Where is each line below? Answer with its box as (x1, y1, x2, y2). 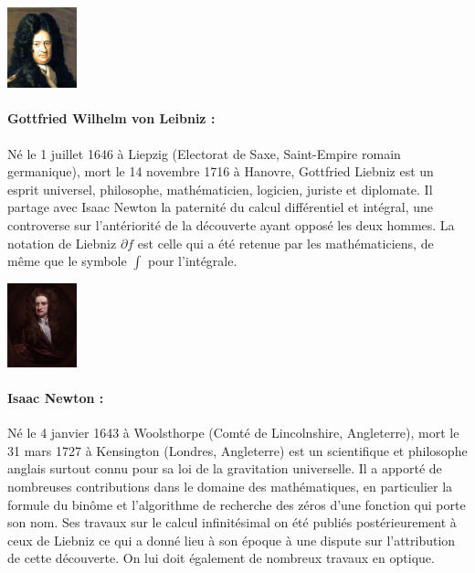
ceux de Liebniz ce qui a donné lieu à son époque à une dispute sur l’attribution (7, 530, 456, 549)
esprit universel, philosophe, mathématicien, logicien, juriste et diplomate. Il (7, 179, 433, 198)
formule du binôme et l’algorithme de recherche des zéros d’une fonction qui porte (7, 494, 466, 514)
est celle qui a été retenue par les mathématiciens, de (137, 233, 434, 252)
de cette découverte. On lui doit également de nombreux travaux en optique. (7, 548, 435, 568)
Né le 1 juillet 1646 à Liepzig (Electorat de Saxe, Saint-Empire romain (7, 143, 401, 163)
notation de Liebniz (7, 233, 117, 252)
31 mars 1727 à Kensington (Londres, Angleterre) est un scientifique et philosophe (7, 440, 468, 460)
